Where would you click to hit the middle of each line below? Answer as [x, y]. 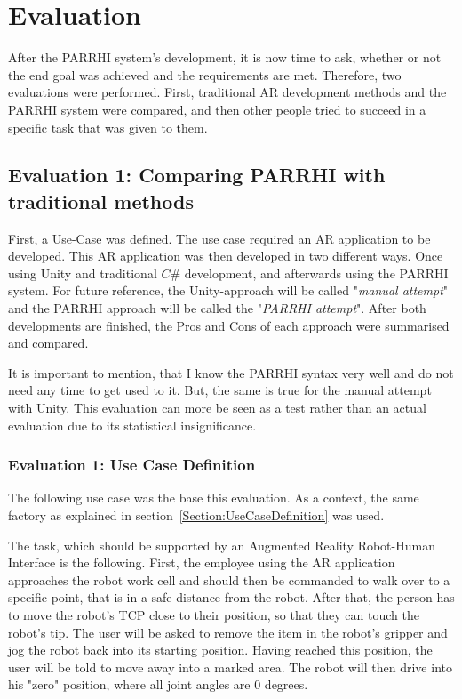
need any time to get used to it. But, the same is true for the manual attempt [220, 390]
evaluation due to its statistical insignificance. [132, 425]
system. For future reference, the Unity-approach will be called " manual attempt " [228, 290]
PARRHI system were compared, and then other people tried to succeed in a [217, 109]
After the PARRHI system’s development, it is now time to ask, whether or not [225, 57]
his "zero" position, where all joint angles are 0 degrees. [158, 684]
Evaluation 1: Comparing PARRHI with [197, 175]
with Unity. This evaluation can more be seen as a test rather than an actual [217, 408]
